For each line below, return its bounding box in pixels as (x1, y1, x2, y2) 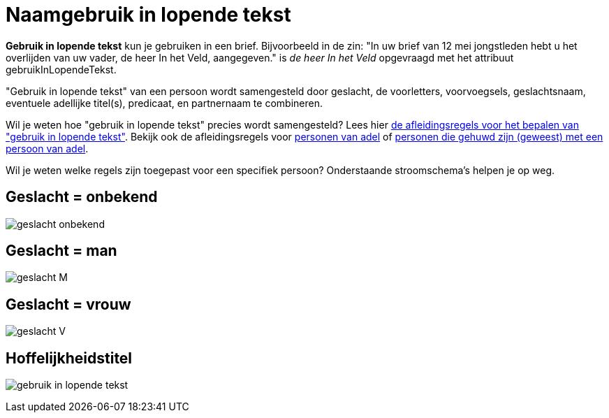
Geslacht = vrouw (6, 295, 131, 313)
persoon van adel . (6, 142, 89, 154)
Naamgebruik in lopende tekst (6, 3, 291, 27)
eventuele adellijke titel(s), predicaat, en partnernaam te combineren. (6, 96, 323, 109)
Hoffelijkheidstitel (6, 349, 133, 367)
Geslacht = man (6, 242, 117, 260)
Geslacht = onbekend (6, 188, 158, 206)
